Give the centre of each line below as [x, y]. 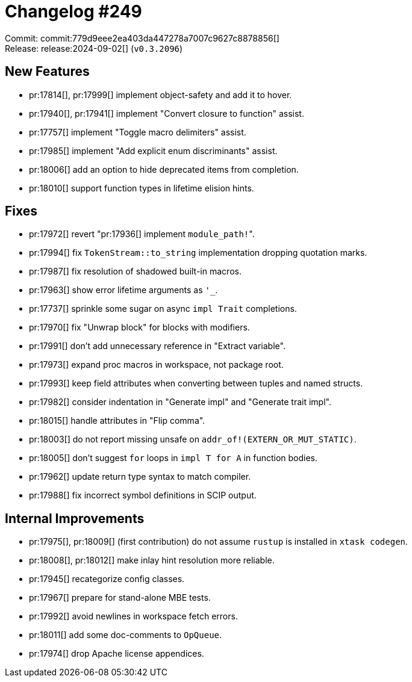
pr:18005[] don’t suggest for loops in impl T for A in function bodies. [173, 458]
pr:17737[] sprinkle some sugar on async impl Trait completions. [163, 309]
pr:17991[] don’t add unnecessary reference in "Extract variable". [157, 346]
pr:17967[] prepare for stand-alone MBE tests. [120, 598]
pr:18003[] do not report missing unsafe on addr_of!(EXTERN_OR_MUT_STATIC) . [193, 439]
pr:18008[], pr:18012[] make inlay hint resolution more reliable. [152, 560]
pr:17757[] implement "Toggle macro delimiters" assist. [138, 132]
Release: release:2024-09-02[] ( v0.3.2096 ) [94, 48]
